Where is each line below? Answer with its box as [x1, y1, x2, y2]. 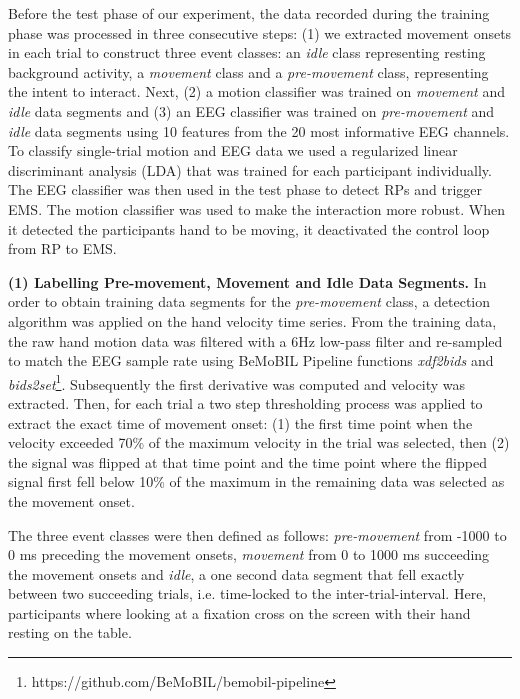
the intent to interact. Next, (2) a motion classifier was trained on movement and [8, 81, 506, 102]
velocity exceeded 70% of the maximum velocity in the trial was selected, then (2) [8, 432, 510, 453]
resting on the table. [8, 622, 132, 643]
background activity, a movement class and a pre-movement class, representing [8, 61, 489, 82]
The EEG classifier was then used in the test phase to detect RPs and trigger [8, 179, 482, 200]
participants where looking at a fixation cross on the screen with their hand [8, 602, 471, 623]
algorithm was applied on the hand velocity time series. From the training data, [8, 310, 497, 331]
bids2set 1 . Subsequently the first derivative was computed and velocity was [8, 370, 466, 394]
